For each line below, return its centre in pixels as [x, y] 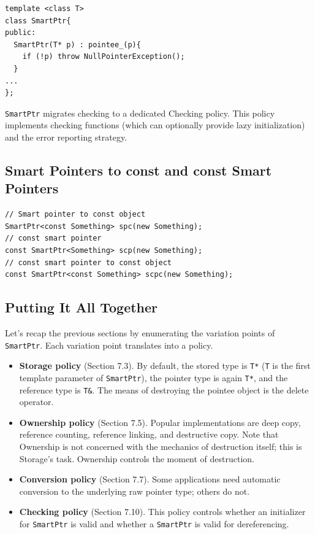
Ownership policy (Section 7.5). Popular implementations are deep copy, [160, 422]
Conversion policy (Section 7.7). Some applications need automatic [150, 479]
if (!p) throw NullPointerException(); [104, 57]
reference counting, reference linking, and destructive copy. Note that [149, 434]
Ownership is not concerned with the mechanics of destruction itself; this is [161, 446]
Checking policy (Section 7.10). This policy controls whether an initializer [162, 512]
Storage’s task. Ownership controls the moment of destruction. [137, 458]
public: [21, 33]
